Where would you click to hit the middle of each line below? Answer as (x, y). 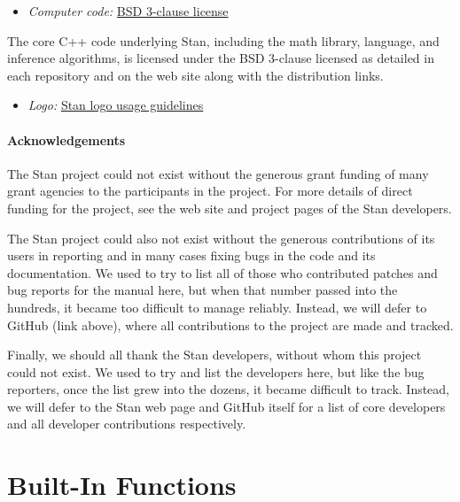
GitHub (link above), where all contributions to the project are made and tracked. (230, 324)
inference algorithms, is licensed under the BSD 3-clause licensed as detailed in (221, 58)
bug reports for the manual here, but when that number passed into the (203, 290)
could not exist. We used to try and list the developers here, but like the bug (216, 371)
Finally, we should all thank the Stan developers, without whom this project (214, 355)
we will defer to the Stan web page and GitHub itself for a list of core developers (226, 406)
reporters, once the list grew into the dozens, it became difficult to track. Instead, (229, 389)
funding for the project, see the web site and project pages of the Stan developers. (230, 208)
